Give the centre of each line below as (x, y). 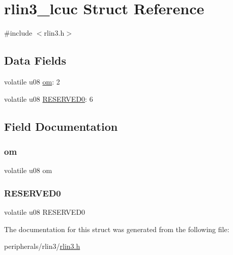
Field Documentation (61, 126)
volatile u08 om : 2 (32, 81)
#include (18, 33)
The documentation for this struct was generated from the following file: (117, 229)
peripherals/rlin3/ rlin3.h (42, 246)
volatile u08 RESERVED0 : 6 (49, 98)
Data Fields (35, 60)
